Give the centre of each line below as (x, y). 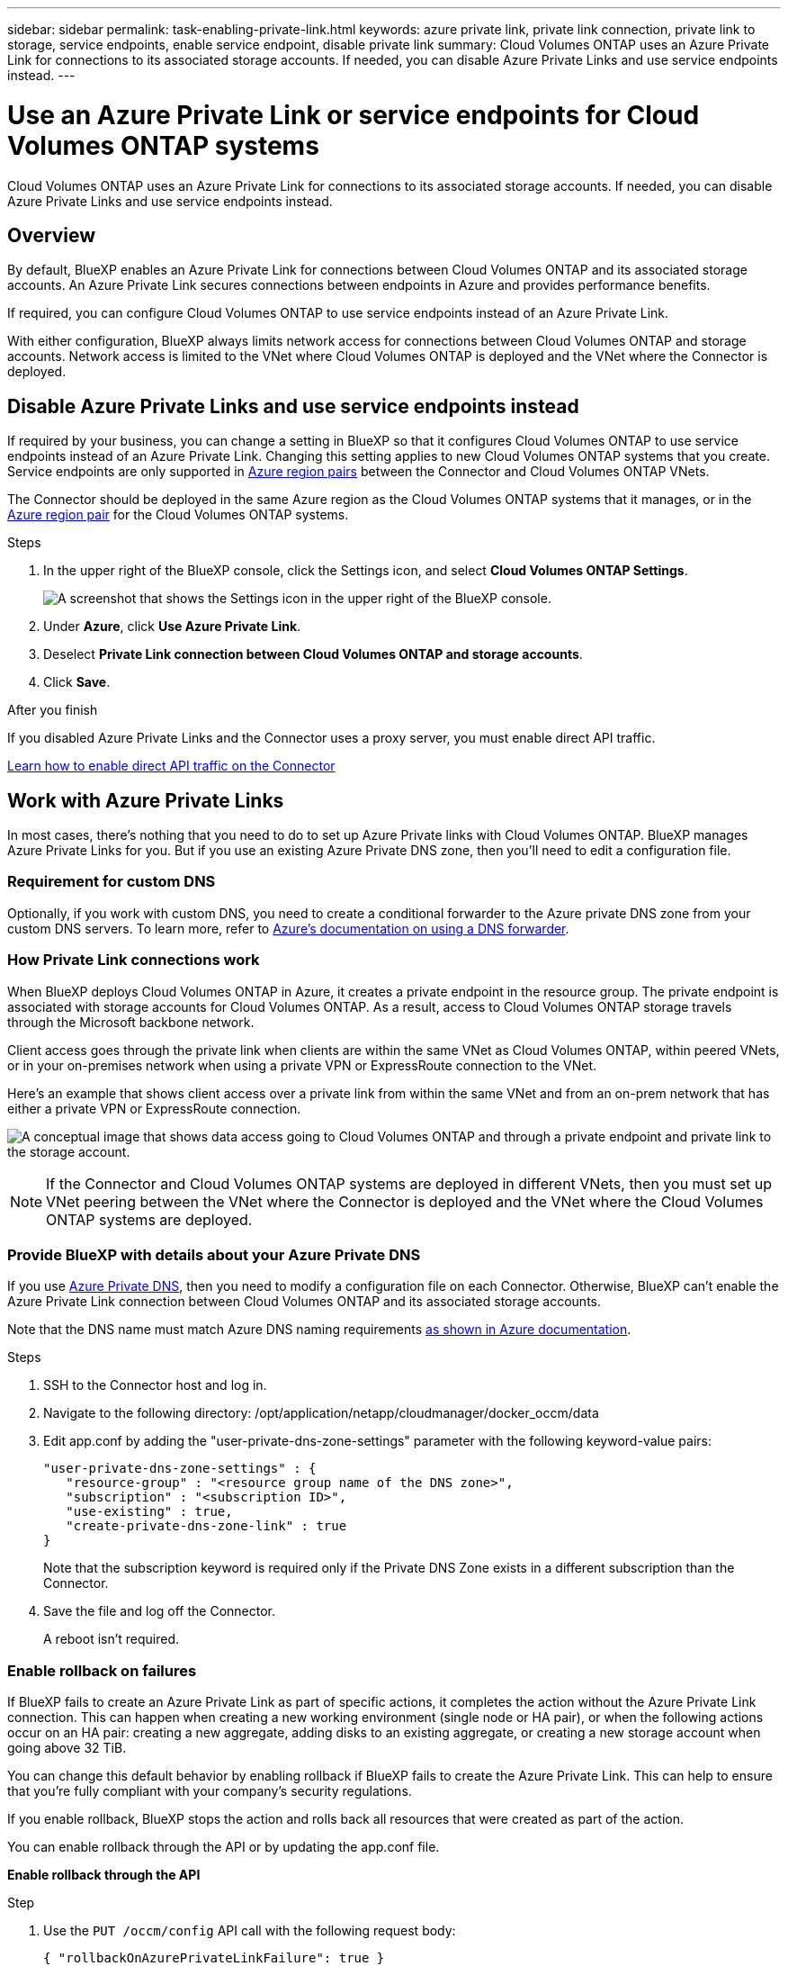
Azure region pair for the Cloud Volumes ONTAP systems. (178, 515)
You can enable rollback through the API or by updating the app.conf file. (224, 1847)
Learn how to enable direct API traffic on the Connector (171, 766)
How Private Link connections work (134, 960)
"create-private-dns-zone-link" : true (206, 1526)
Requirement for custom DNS (112, 882)
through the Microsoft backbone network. (131, 1022)
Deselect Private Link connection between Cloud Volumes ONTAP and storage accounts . (313, 654)
